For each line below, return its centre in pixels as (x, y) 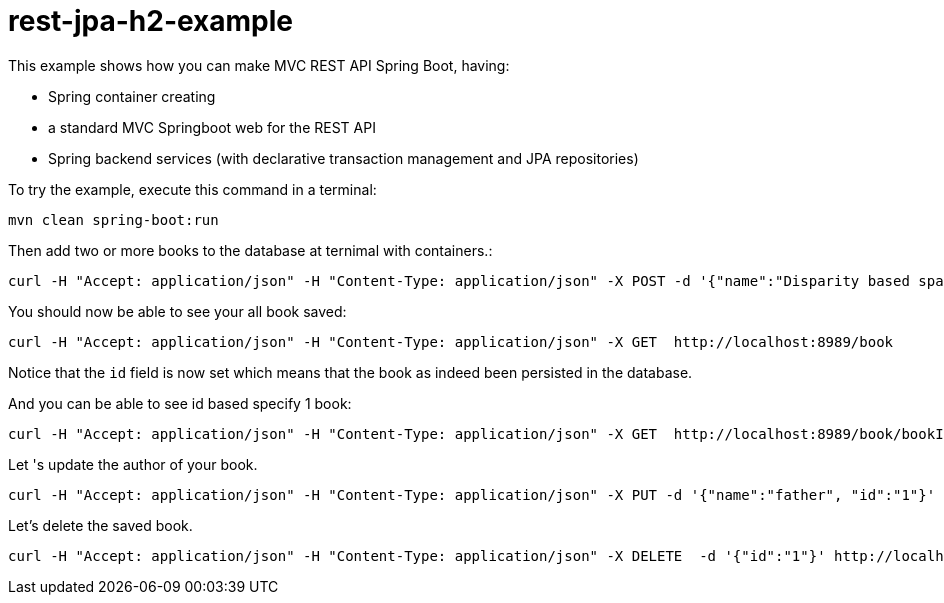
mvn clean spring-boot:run (113, 219)
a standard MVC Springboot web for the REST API (212, 127)
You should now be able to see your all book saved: (177, 311)
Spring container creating (132, 96)
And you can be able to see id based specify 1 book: (180, 403)
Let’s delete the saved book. (100, 525)
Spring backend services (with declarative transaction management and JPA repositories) (343, 158)
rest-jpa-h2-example (151, 21)
